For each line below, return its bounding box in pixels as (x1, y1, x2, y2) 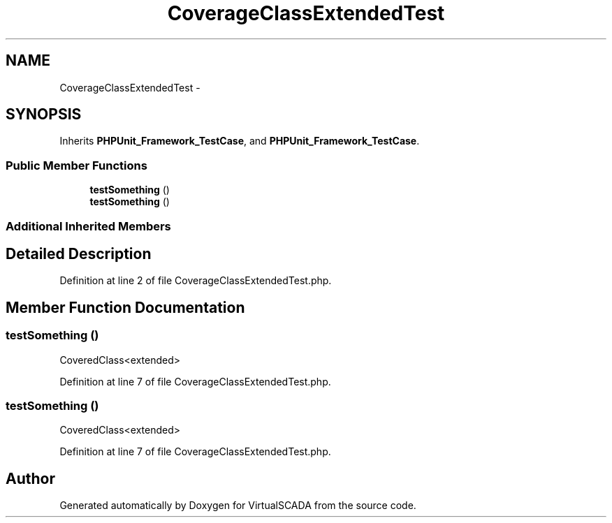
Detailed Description (6, 244, 152, 263)
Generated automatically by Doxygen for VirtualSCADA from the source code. (59, 499, 416, 512)
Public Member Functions (6, 158, 147, 172)
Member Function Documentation (6, 298, 245, 316)
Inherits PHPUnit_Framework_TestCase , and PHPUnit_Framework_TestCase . (59, 135, 420, 147)
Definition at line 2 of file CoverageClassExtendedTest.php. (59, 274, 332, 287)
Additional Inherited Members (6, 219, 171, 233)
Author (6, 469, 55, 487)
